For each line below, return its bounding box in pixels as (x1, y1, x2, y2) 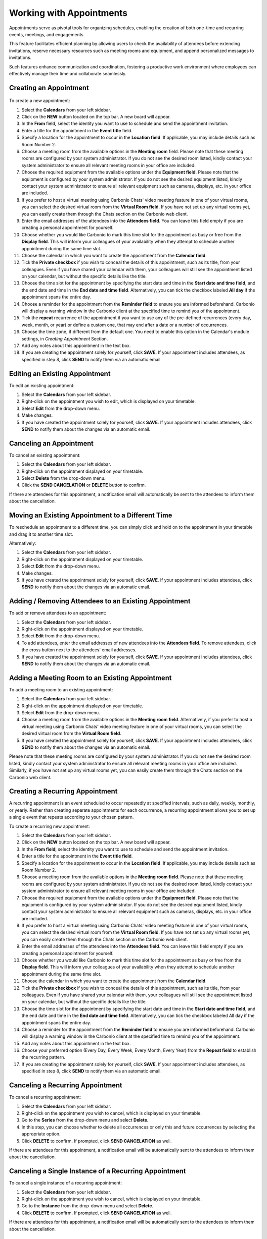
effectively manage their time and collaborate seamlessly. (9, 70, 127, 76)
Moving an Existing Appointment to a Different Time (9, 511, 173, 520)
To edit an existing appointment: (9, 382, 75, 389)
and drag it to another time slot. (9, 531, 74, 537)
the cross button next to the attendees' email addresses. (21, 647, 137, 653)
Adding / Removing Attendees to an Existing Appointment (9, 597, 191, 606)
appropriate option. (21, 1131, 61, 1137)
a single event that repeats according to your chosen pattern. (9, 814, 134, 820)
